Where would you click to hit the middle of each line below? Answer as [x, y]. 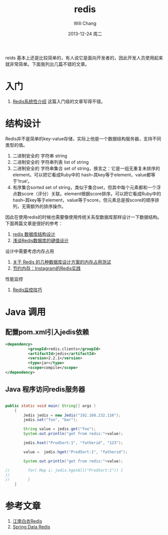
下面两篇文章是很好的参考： [34, 223]
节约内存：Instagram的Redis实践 [47, 268]
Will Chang [85, 23]
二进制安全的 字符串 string [40, 156]
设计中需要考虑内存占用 [30, 251]
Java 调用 [26, 312]
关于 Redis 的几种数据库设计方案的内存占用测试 [62, 262]
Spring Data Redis [31, 527]
